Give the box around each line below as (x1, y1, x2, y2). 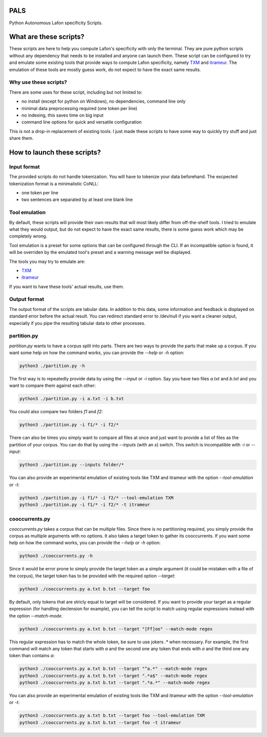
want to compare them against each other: (9, 382, 96, 389)
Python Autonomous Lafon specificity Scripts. (9, 20, 103, 26)
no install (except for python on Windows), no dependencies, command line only (21, 98, 186, 104)
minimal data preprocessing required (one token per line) (21, 105, 138, 111)
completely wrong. (9, 233, 47, 239)
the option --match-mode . (9, 613, 63, 618)
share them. (9, 135, 34, 141)
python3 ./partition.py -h (19, 363, 85, 369)
